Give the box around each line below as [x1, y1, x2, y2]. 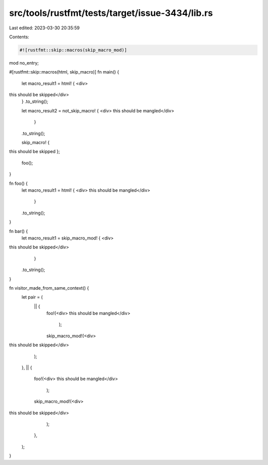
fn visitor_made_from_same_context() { [9, 285, 89, 291]
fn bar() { [9, 228, 28, 234]
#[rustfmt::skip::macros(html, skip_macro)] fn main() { [9, 69, 119, 75]
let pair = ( [21, 294, 43, 300]
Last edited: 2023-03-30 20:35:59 [9, 25, 80, 31]
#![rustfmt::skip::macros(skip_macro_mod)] [19, 47, 128, 53]
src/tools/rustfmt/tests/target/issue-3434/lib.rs [9, 7, 213, 18]
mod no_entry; [9, 60, 39, 66]
